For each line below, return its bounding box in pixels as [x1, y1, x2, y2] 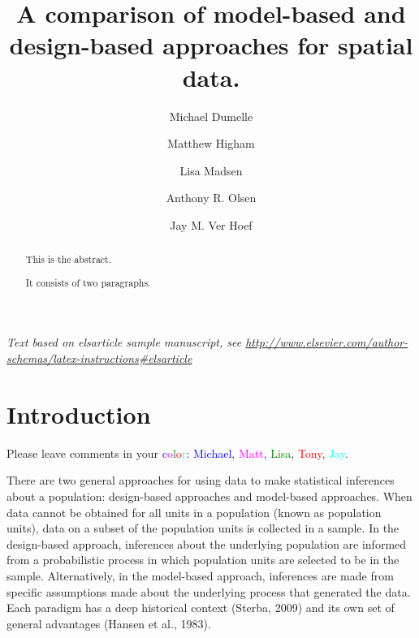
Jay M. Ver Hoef [170, 216, 253, 233]
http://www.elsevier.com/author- [245, 334, 408, 351]
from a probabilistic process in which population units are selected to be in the [6, 551, 400, 568]
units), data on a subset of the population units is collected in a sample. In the [6, 519, 400, 537]
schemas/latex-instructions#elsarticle [6, 350, 192, 367]
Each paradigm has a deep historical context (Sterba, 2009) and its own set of [6, 599, 395, 616]
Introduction [6, 397, 151, 430]
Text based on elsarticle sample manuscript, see [6, 334, 242, 351]
